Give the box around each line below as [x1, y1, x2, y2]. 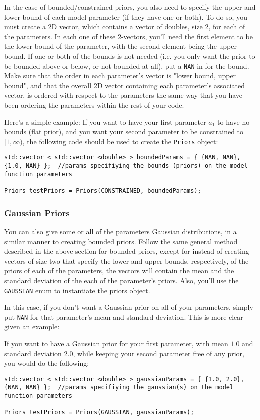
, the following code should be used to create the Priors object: [22, 136, 218, 146]
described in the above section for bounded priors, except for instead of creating [4, 246, 249, 256]
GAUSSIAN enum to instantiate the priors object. [4, 285, 150, 295]
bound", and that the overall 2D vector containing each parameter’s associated [4, 80, 245, 90]
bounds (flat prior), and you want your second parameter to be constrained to [4, 126, 244, 137]
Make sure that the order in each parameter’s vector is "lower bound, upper [4, 70, 236, 81]
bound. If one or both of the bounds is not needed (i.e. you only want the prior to [4, 50, 255, 61]
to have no [217, 116, 250, 127]
